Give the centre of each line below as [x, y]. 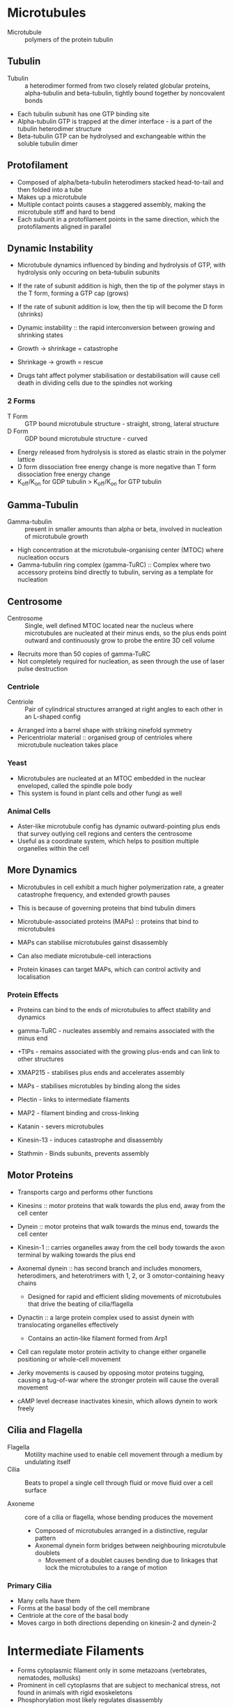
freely [26, 1408]
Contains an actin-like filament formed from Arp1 [97, 1338]
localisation [34, 977]
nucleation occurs [43, 558]
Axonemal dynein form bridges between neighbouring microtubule [130, 1545]
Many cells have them [49, 1601]
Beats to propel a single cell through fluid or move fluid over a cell [119, 1482]
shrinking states [40, 335]
